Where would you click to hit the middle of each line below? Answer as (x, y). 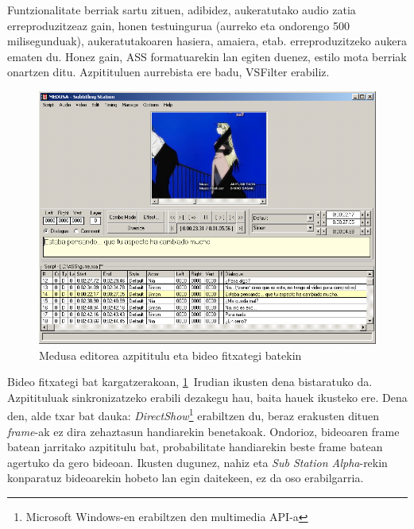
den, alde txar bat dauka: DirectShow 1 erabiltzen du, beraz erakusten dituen (193, 414)
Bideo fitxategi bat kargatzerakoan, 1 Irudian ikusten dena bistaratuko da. (190, 382)
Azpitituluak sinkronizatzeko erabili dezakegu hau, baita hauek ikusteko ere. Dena (207, 397)
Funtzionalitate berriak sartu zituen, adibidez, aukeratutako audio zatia (182, 10)
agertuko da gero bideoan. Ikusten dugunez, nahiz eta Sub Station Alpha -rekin (197, 462)
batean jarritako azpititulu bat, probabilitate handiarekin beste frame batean (195, 447)
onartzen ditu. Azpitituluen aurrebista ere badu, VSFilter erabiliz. (168, 72)
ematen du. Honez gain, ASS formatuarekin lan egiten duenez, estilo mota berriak (207, 56)
